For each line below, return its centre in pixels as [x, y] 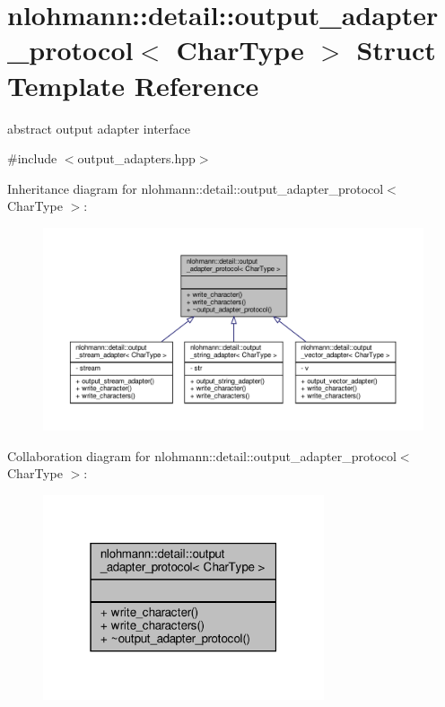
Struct [396, 50]
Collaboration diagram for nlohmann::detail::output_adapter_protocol [202, 455]
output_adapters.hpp [136, 158]
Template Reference [133, 85]
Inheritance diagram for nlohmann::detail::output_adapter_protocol [196, 188]
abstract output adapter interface [99, 128]
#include [32, 158]
